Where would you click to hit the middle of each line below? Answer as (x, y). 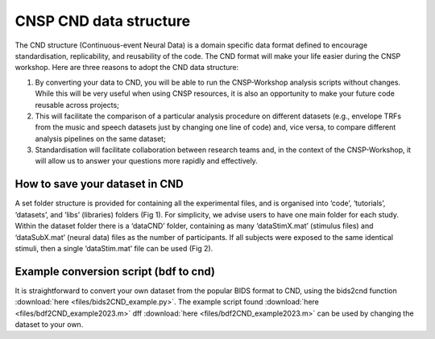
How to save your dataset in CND (99, 184)
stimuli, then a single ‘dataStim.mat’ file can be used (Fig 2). (114, 248)
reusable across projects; (77, 105)
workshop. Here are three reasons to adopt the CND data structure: (127, 68)
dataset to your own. (49, 325)
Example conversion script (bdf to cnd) (115, 271)
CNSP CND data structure (103, 21)
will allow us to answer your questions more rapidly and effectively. (146, 161)
